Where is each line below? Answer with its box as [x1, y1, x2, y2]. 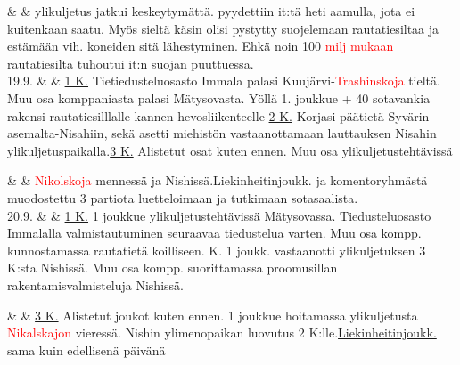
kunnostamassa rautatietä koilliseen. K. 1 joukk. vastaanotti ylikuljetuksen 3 [7, 240, 426, 259]
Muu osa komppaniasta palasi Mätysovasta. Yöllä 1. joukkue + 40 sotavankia [7, 88, 431, 107]
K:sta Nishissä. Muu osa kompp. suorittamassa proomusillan [7, 258, 338, 277]
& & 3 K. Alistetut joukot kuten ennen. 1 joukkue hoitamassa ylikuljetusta [7, 305, 418, 324]
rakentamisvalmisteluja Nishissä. [7, 275, 184, 294]
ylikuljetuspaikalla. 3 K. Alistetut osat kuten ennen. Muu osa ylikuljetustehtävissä [7, 141, 453, 159]
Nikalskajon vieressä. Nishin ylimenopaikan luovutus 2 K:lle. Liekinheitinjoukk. [7, 323, 437, 342]
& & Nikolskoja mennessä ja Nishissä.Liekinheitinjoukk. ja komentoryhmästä [7, 171, 428, 190]
